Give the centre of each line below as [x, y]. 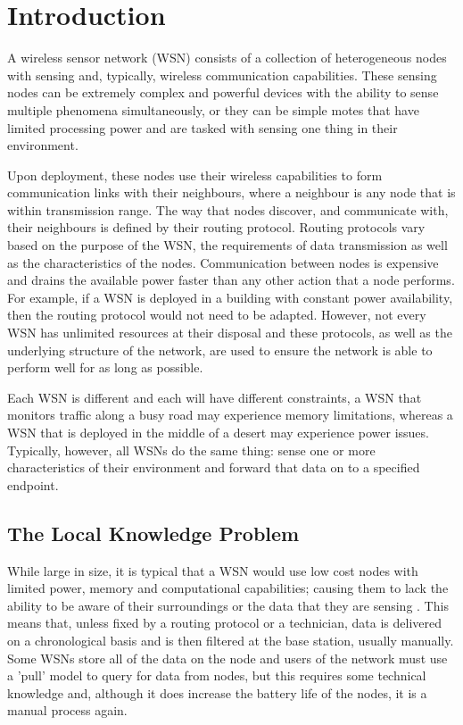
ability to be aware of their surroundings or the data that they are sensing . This [228, 605]
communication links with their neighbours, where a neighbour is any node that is [231, 192]
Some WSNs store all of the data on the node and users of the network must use [227, 658]
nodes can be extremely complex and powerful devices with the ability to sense [223, 92]
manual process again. [67, 710]
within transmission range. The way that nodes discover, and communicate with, [228, 209]
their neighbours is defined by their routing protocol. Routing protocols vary [216, 227]
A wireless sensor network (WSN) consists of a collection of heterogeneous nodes [227, 58]
